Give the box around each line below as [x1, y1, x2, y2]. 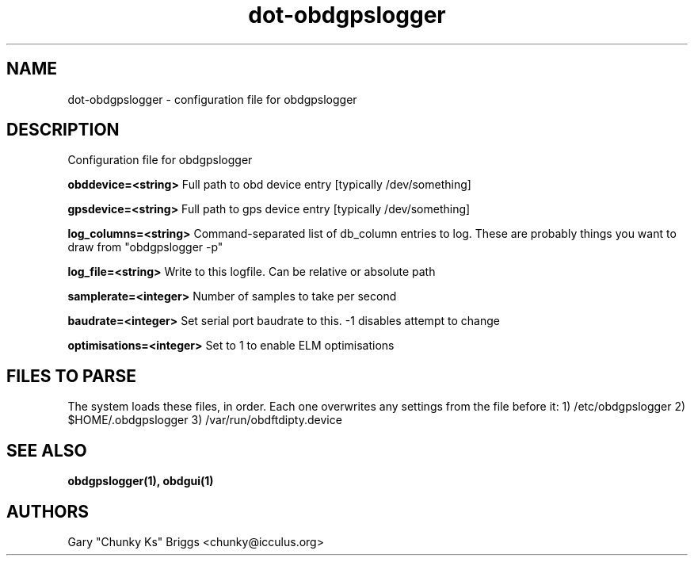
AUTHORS [6, 501, 90, 522]
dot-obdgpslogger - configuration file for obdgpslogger [67, 92, 357, 106]
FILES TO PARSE [6, 365, 136, 386]
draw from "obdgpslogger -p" [67, 240, 223, 254]
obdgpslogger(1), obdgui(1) [67, 474, 214, 488]
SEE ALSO [6, 440, 87, 461]
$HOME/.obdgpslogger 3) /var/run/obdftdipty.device [67, 413, 342, 427]
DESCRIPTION [6, 120, 120, 140]
